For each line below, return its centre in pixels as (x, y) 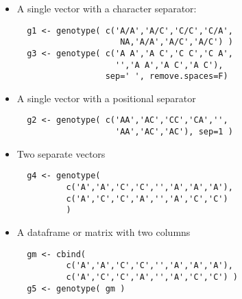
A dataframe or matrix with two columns (104, 232)
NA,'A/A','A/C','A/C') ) (177, 42)
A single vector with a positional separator (106, 98)
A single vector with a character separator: (107, 8)
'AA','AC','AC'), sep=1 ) (174, 132)
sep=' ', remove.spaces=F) (167, 76)
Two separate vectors (61, 153)
